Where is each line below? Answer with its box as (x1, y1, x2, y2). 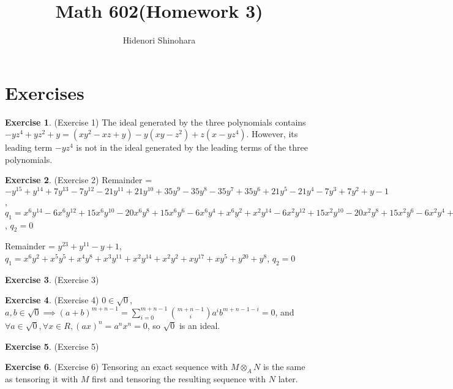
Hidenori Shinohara (122, 34, 196, 47)
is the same (263, 360, 305, 373)
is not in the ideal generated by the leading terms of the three (76, 141, 309, 154)
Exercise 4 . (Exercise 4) (5, 293, 99, 306)
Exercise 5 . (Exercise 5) (5, 339, 99, 352)
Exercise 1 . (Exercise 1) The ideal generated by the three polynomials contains (5, 115, 306, 128)
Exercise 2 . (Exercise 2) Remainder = (5, 173, 152, 186)
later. (278, 372, 298, 385)
